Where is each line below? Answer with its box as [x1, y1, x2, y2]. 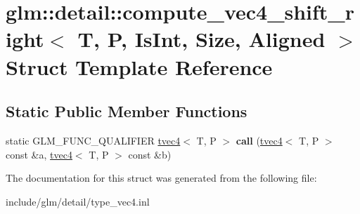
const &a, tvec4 [6, 147, 72, 161]
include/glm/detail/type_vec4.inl [6, 194, 150, 208]
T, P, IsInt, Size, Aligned [77, 25, 326, 53]
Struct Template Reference [6, 52, 273, 81]
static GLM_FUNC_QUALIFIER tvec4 [6, 133, 181, 147]
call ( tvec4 [236, 133, 283, 147]
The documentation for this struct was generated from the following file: [6, 170, 317, 185]
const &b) [128, 147, 172, 161]
